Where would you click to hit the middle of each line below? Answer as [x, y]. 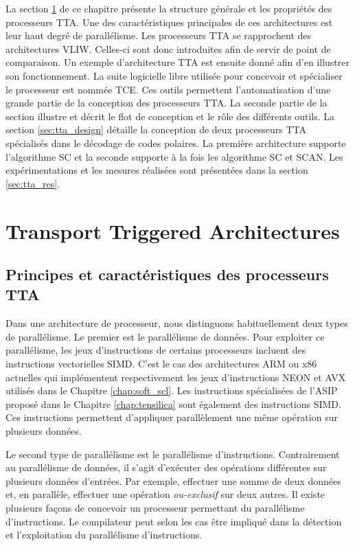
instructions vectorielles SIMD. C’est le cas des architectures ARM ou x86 [161, 364]
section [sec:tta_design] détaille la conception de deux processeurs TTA [156, 129]
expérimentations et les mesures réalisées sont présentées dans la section [157, 170]
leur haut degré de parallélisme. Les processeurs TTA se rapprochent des [159, 35]
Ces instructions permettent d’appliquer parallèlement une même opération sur [172, 417]
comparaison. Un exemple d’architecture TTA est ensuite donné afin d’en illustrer [178, 62]
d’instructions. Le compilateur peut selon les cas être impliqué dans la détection [174, 521]
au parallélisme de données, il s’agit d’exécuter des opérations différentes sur [166, 467]
